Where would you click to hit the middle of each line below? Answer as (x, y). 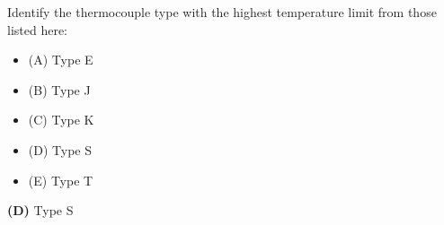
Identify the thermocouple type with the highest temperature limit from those (222, 12)
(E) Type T (61, 180)
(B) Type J (59, 89)
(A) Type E (61, 60)
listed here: (38, 29)
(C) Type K (61, 120)
